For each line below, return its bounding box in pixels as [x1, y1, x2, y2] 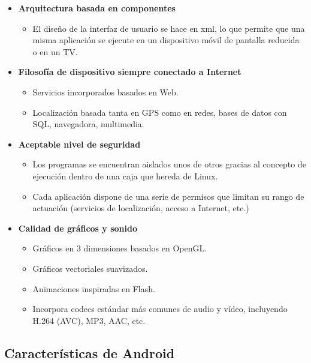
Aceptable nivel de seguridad [18, 137, 141, 150]
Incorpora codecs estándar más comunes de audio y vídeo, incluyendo [32, 302, 288, 315]
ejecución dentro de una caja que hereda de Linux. [32, 169, 218, 182]
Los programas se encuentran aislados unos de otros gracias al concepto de [32, 158, 306, 170]
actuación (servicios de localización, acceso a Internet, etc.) [32, 202, 249, 214]
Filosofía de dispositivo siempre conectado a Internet [18, 65, 241, 78]
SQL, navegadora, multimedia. [32, 118, 144, 130]
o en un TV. [32, 45, 78, 58]
